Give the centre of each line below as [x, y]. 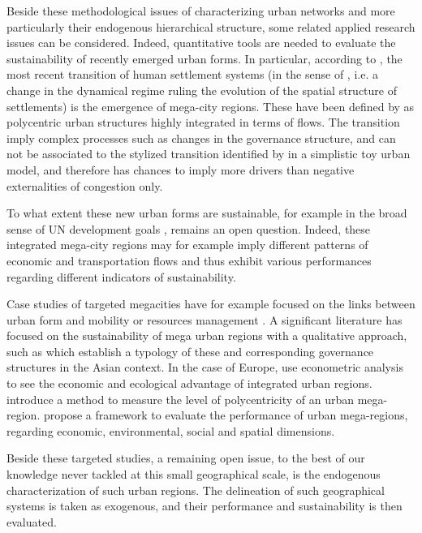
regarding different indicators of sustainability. [121, 276]
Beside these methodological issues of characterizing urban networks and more [201, 11]
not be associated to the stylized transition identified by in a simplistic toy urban [209, 154]
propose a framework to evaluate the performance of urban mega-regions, [226, 415]
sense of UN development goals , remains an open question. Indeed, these [189, 228]
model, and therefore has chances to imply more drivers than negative [181, 169]
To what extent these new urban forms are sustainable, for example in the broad [207, 213]
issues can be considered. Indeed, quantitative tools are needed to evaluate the [201, 43]
